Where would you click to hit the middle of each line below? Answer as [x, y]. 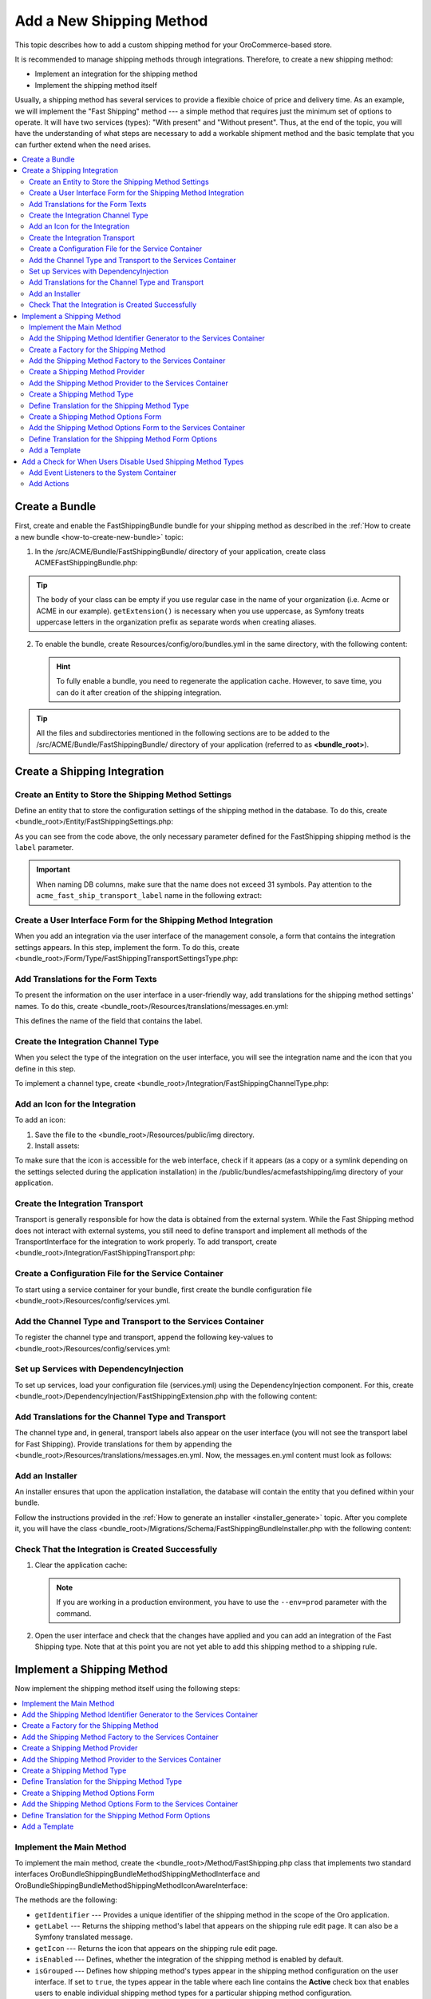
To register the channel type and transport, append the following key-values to [144, 1337]
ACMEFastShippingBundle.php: [86, 563]
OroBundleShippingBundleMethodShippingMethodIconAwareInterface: [131, 1885]
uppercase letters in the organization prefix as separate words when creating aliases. [176, 622]
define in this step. [45, 1068]
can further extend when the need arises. [83, 145]
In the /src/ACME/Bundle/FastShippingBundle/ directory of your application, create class [180, 552]
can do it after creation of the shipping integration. [139, 692]
